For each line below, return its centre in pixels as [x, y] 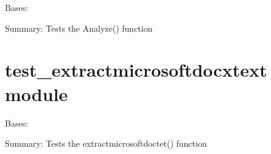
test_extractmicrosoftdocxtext [136, 70]
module [37, 93]
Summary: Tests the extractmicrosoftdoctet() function [106, 143]
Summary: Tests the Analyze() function [79, 28]
